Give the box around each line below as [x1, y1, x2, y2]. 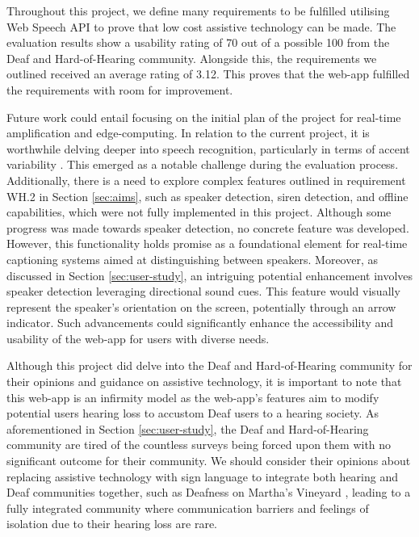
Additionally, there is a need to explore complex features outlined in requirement [6, 171, 406, 188]
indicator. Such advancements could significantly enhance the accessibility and [6, 314, 394, 331]
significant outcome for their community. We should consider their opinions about [6, 452, 411, 469]
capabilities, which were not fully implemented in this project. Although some [6, 203, 392, 220]
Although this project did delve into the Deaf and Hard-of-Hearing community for [6, 357, 413, 374]
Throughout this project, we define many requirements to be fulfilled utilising [6, 2, 390, 19]
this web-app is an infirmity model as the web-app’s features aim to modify [6, 388, 379, 405]
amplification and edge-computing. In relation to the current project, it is [6, 124, 370, 141]
